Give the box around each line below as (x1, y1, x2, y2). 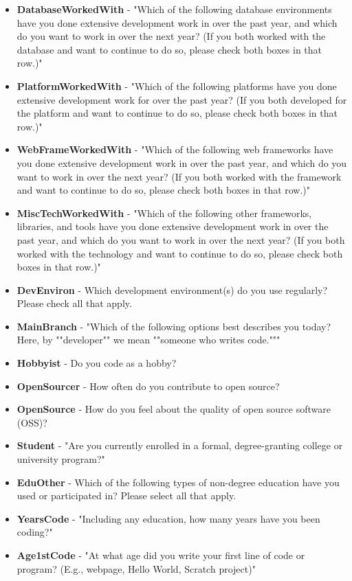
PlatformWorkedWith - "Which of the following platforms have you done (16, 78, 337, 93)
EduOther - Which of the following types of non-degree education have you (16, 475, 340, 489)
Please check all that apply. (16, 296, 132, 310)
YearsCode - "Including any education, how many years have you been (16, 511, 320, 525)
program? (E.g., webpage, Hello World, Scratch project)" (16, 561, 256, 576)
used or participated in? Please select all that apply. (16, 488, 236, 503)
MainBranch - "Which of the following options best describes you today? (16, 319, 331, 333)
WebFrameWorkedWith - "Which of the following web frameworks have (16, 142, 333, 157)
